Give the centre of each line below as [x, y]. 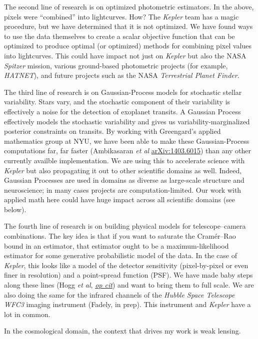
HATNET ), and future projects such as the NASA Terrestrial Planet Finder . [122, 75]
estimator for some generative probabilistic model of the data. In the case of [120, 255]
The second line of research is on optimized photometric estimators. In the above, [129, 6]
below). [15, 209]
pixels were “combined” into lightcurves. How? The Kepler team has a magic [121, 16]
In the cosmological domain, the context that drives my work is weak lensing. [122, 331]
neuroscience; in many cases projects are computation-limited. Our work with [123, 189]
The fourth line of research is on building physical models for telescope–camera [125, 226]
